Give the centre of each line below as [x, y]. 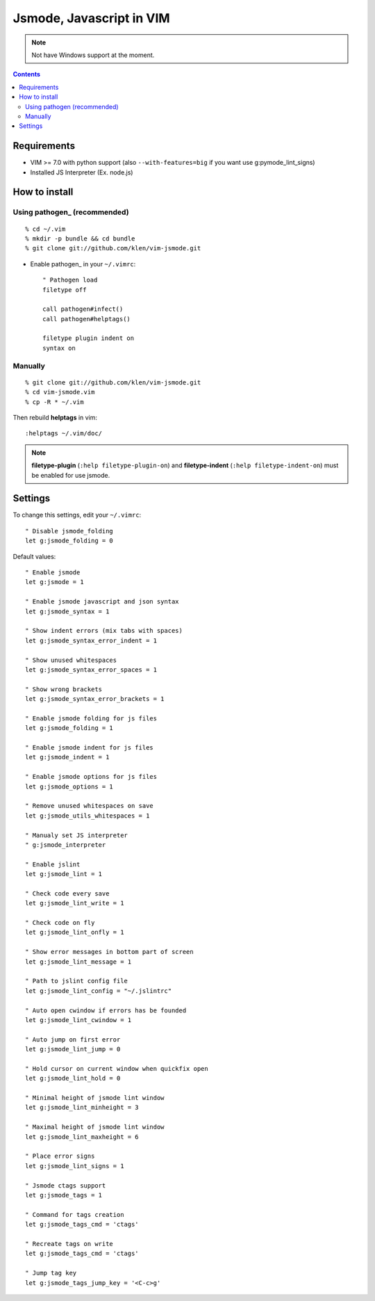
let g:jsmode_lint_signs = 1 [75, 1166]
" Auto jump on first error [73, 1039]
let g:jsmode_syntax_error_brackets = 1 [95, 699]
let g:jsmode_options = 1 [69, 786]
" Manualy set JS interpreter [77, 835]
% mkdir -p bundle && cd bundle [80, 239]
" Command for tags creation [75, 1214]
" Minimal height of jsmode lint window [95, 1098]
